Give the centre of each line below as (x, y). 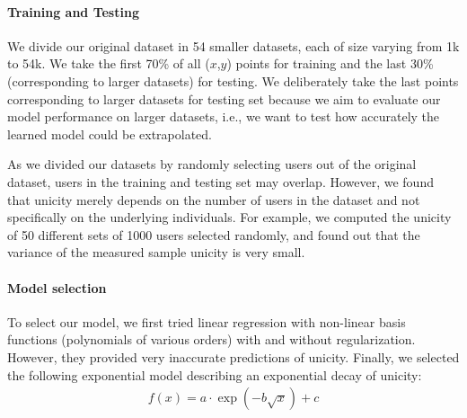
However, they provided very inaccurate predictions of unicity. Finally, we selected (233, 356)
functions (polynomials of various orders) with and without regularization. (211, 339)
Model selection (57, 287)
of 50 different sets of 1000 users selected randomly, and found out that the (214, 234)
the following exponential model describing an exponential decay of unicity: (215, 374)
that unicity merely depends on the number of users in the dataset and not (214, 199)
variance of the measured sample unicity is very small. (156, 252)
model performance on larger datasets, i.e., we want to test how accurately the (224, 116)
